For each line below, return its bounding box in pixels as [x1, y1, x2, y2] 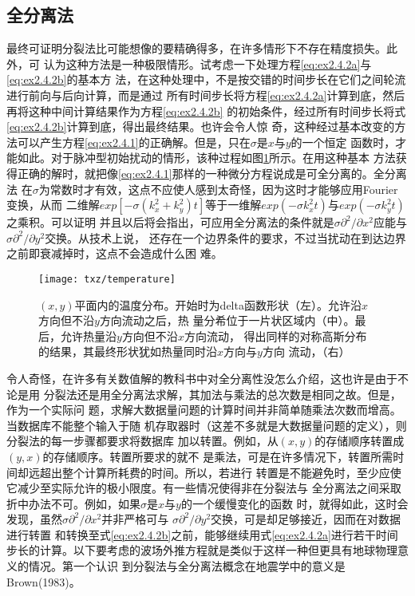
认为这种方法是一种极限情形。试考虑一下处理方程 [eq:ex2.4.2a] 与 [43, 55, 372, 72]
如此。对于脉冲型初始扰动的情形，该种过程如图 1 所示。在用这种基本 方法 [17, 149, 396, 166]
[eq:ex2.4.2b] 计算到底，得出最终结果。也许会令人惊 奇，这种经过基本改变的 [6, 118, 395, 135]
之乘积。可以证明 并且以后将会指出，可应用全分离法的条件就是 [6, 214, 334, 231]
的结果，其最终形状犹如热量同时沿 [38, 343, 217, 360]
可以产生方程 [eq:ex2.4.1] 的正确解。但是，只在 [17, 133, 251, 150]
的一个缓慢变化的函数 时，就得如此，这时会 [180, 495, 409, 511]
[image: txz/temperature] [38, 273, 176, 285]
